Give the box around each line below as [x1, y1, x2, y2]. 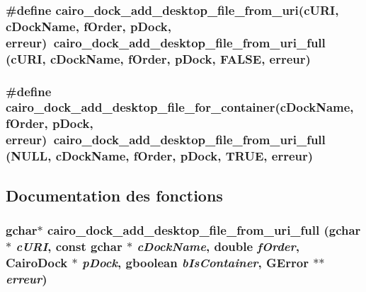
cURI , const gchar [16, 237, 122, 255]
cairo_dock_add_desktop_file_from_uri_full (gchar [47, 221, 361, 238]
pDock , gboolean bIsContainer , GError [81, 253, 309, 271]
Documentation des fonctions [6, 184, 223, 206]
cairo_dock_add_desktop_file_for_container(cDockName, [6, 98, 354, 116]
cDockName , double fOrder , [137, 237, 299, 255]
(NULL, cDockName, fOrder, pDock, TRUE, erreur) [6, 147, 314, 165]
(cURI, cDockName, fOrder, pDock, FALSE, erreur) [6, 49, 311, 67]
